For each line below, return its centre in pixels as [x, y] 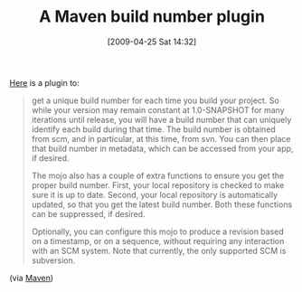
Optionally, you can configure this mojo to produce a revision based [158, 231]
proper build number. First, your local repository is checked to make [158, 185]
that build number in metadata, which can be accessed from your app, [162, 148]
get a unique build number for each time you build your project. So [156, 100]
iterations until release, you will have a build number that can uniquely [161, 119]
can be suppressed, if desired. [89, 213]
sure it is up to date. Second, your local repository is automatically [155, 194]
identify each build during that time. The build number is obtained [153, 129]
